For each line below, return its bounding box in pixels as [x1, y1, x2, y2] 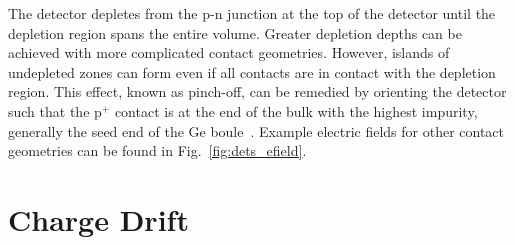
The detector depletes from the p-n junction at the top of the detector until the [8, 3, 496, 23]
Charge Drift [8, 198, 189, 239]
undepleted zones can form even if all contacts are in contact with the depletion [8, 61, 496, 82]
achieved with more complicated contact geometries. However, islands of [8, 42, 450, 63]
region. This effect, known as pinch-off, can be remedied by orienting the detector [8, 81, 507, 102]
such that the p [8, 100, 102, 121]
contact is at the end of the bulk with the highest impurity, [114, 100, 478, 121]
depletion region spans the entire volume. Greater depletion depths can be [8, 22, 462, 43]
